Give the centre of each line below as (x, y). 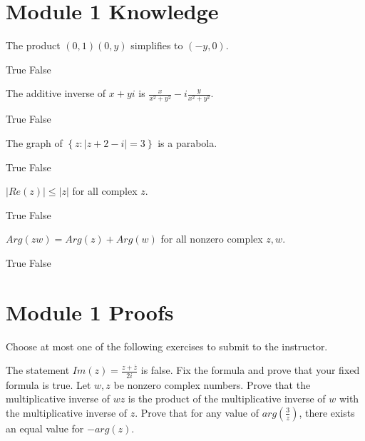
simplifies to (157, 45)
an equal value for (45, 428)
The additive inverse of (56, 93)
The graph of (34, 143)
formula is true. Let (48, 384)
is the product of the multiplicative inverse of (227, 399)
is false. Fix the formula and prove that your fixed (250, 370)
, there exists (327, 412)
